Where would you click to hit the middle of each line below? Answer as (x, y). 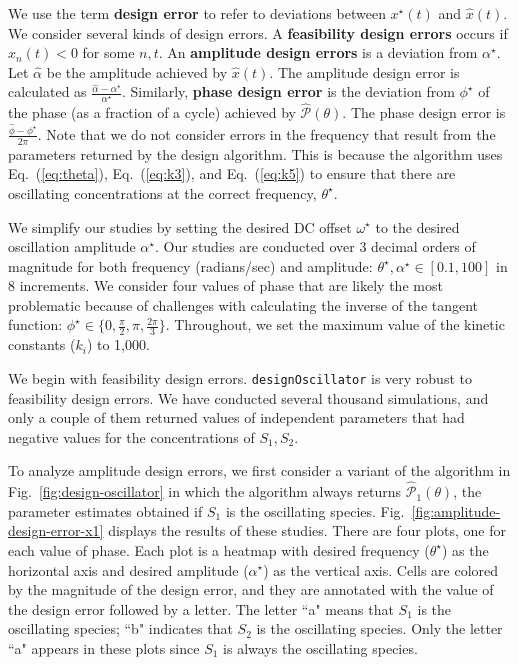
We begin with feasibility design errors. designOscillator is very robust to (240, 377)
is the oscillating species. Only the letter (379, 628)
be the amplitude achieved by (137, 71)
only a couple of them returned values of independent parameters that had (236, 417)
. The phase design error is (424, 112)
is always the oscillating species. (320, 647)
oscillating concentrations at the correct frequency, (162, 192)
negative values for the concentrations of (131, 436)
